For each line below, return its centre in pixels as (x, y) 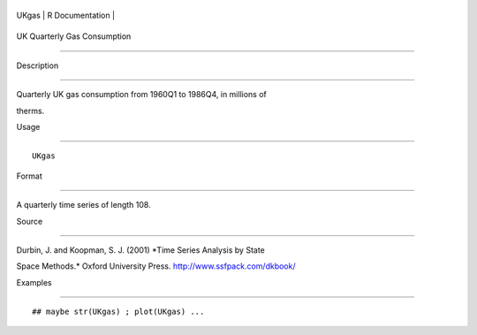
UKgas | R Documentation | (65, 15)
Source (30, 221)
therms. (30, 110)
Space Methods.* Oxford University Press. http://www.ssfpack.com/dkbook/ (156, 266)
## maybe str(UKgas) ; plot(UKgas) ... (118, 312)
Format (30, 176)
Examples (34, 282)
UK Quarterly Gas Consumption (74, 36)
